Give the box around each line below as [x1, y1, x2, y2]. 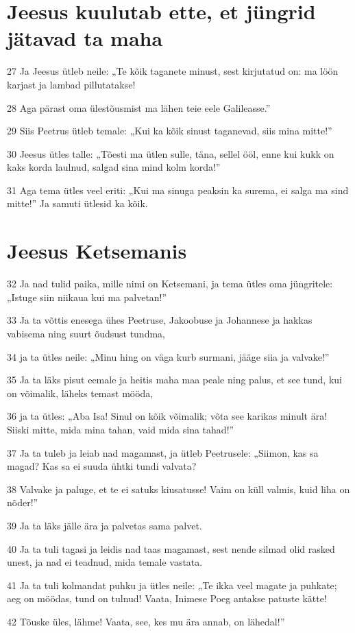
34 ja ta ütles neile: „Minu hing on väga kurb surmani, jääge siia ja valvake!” [7, 349, 330, 363]
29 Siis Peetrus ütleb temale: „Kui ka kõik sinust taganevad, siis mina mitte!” [7, 123, 332, 138]
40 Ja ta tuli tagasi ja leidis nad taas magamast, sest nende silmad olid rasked [7, 541, 335, 556]
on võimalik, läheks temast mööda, [7, 385, 154, 400]
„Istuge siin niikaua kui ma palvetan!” [7, 289, 167, 304]
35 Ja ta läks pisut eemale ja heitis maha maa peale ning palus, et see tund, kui [7, 372, 342, 387]
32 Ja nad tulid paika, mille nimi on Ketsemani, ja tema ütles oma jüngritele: [7, 276, 333, 291]
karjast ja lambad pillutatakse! [7, 77, 136, 91]
